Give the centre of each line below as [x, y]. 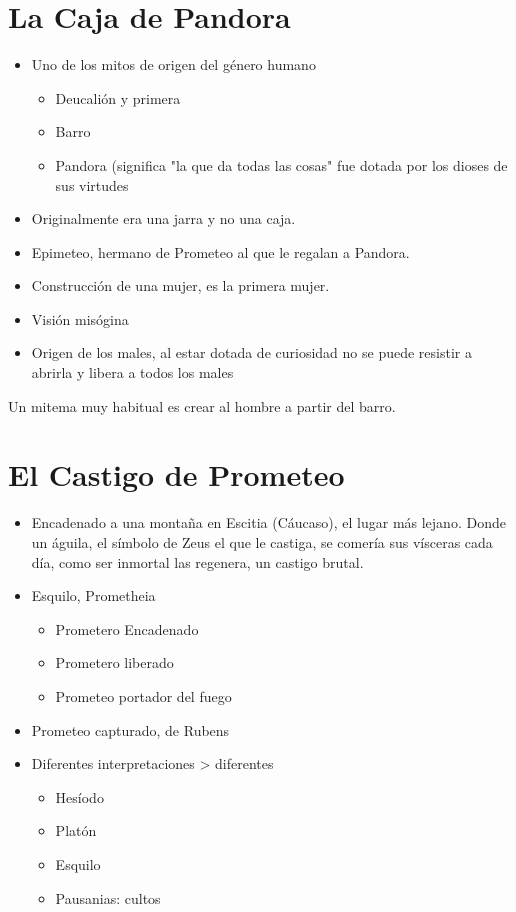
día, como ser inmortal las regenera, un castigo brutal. [197, 561]
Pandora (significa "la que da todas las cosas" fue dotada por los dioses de [281, 164]
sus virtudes [92, 184]
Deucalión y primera [118, 97]
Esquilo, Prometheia [93, 595]
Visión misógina [80, 318]
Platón [76, 830]
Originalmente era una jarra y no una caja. [163, 218]
